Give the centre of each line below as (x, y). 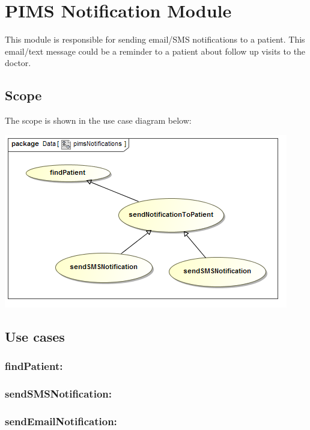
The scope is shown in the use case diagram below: (98, 120)
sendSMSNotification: (58, 393)
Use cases (35, 336)
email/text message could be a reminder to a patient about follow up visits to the (155, 51)
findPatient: (34, 366)
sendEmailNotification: (61, 421)
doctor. (18, 63)
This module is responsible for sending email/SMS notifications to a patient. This (155, 39)
